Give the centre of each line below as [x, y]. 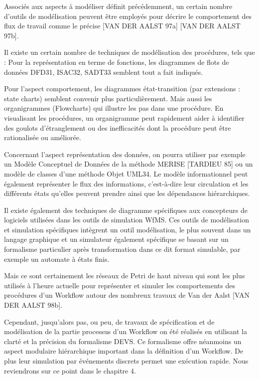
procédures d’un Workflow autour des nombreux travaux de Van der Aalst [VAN [127, 295]
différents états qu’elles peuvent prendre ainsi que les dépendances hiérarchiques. [127, 193]
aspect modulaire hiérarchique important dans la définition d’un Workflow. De [124, 351]
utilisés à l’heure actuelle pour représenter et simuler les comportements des [120, 285]
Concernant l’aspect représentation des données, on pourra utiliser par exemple [125, 154]
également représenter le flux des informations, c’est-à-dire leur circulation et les [126, 183]
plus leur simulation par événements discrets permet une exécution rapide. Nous [126, 361]
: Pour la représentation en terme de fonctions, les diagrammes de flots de [117, 62]
